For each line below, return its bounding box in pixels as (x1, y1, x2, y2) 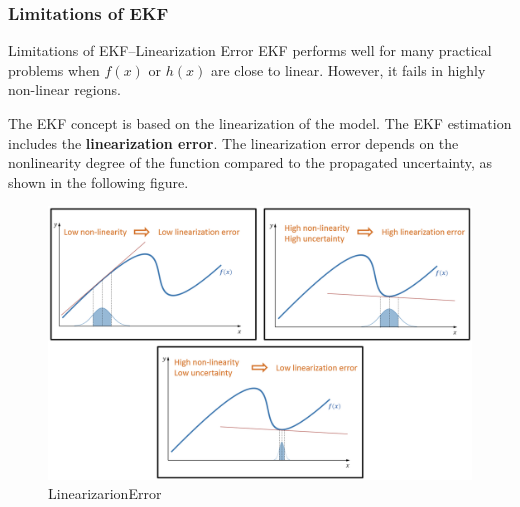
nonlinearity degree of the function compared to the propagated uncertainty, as (8, 152, 493, 173)
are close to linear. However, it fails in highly (210, 59, 486, 80)
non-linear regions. (8, 79, 121, 100)
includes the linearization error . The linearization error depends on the (8, 132, 459, 153)
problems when (8, 59, 100, 80)
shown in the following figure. (8, 171, 189, 192)
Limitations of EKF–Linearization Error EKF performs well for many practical (8, 40, 492, 61)
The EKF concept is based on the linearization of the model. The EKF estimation (8, 113, 512, 133)
